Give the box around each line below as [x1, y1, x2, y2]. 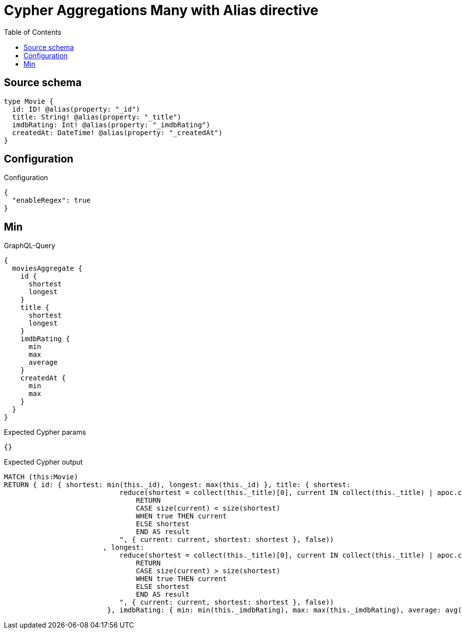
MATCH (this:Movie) [4, 473, 78, 481]
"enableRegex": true [12, 196, 91, 205]
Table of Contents [4, 27, 62, 36]
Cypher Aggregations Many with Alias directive [4, 2, 319, 19]
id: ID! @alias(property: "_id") [12, 105, 140, 113]
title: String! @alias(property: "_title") [12, 113, 182, 121]
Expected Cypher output [4, 458, 83, 467]
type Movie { [4, 97, 54, 105]
